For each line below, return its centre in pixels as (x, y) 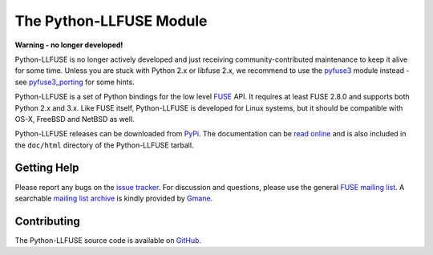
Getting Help (47, 168)
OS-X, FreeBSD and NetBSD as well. (75, 119)
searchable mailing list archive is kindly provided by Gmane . (114, 198)
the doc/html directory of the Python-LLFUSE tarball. (104, 145)
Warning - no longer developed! (69, 45)
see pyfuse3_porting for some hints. (75, 82)
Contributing (47, 221)
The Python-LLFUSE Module (111, 21)
